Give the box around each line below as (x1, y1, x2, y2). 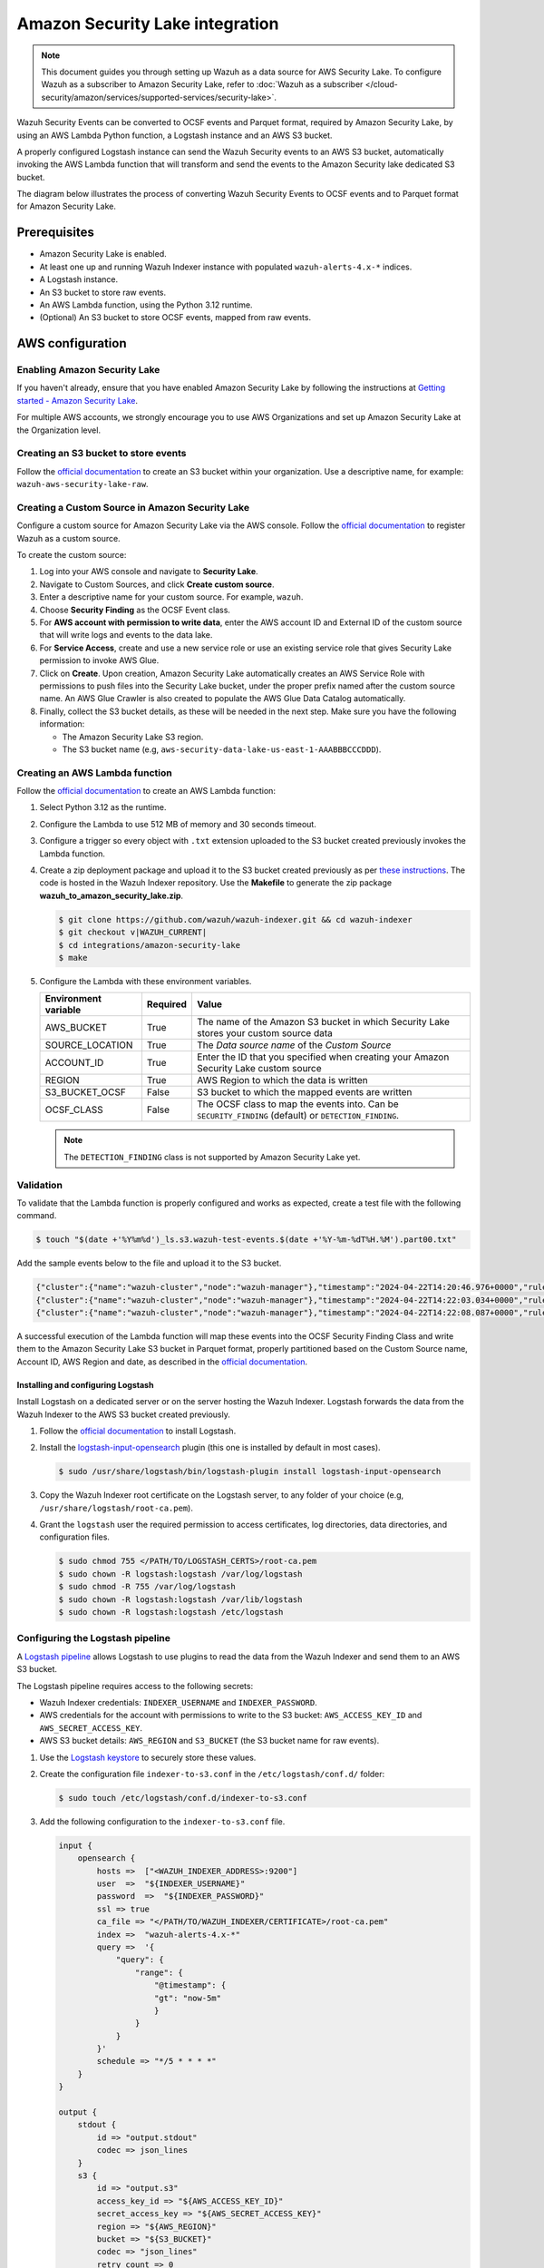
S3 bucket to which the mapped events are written (196, 1086, 413, 1099)
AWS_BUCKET (44, 1022, 108, 1034)
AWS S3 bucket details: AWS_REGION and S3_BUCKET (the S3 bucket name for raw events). (39, 1735, 380, 1746)
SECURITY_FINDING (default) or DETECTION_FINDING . (196, 1110, 399, 1122)
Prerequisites (16, 225, 94, 240)
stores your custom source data (196, 1027, 333, 1040)
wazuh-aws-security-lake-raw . (16, 479, 149, 490)
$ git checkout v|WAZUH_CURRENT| (58, 927, 208, 938)
